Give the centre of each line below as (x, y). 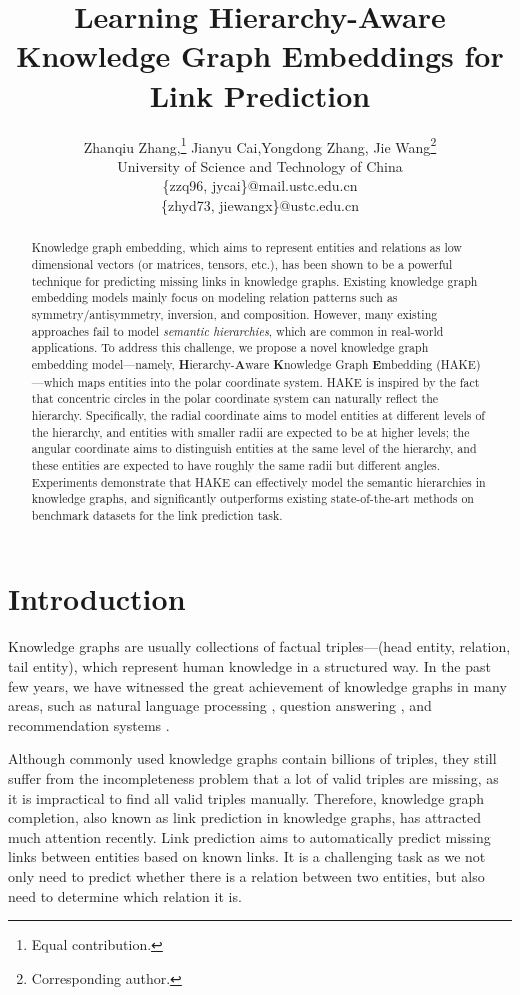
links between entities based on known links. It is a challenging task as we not (247, 856)
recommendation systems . (89, 724)
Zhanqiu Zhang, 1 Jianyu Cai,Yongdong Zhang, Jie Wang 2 (260, 145)
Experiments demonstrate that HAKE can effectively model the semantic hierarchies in (258, 481)
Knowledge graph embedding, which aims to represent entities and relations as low (246, 247)
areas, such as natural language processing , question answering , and (220, 705)
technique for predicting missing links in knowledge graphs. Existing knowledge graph (254, 280)
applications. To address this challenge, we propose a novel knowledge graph (230, 347)
